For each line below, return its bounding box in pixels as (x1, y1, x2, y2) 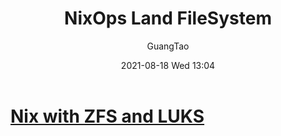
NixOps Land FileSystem (64, 7, 272, 30)
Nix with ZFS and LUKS (10, 105, 205, 127)
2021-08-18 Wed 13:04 (120, 59, 216, 71)
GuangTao (146, 40, 190, 52)
